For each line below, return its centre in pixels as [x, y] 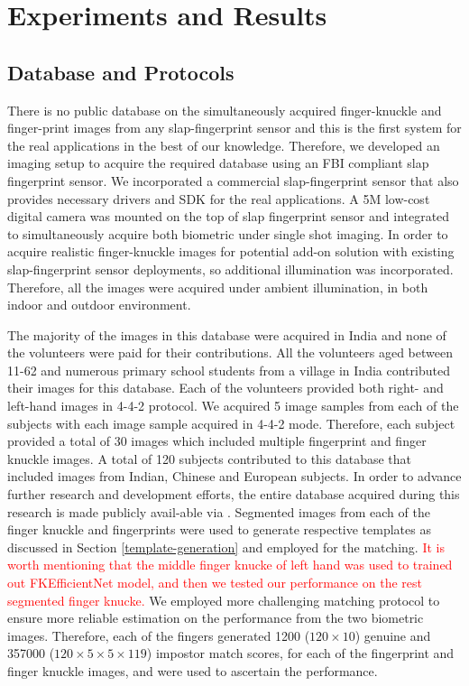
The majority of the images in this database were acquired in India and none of [227, 334]
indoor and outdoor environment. [99, 305]
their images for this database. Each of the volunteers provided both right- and [225, 388]
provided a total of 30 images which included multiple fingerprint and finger [217, 441]
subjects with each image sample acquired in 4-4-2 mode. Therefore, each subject [231, 423]
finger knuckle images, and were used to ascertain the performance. [193, 670]
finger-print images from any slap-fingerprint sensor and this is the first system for [234, 128]
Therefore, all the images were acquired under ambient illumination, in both [218, 287]
